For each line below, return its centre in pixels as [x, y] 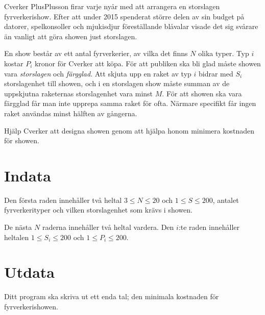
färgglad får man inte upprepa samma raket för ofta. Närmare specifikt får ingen [130, 103]
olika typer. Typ [224, 53]
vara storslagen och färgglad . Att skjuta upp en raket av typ [98, 73]
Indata [28, 175]
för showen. [22, 140]
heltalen [17, 237]
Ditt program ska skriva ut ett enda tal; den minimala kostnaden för [112, 296]
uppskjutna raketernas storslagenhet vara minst [79, 93]
